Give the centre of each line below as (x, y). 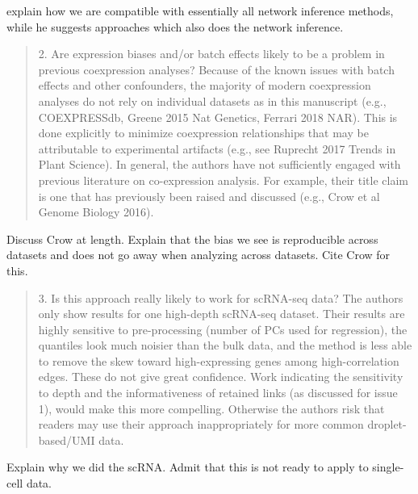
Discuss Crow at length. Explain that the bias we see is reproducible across (192, 239)
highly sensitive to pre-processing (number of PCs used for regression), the (223, 329)
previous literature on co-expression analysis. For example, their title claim (223, 180)
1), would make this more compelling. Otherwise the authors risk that (211, 408)
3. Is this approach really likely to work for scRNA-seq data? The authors (221, 297)
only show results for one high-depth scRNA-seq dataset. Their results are (222, 314)
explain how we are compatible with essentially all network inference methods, (200, 10)
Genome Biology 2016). (96, 212)
